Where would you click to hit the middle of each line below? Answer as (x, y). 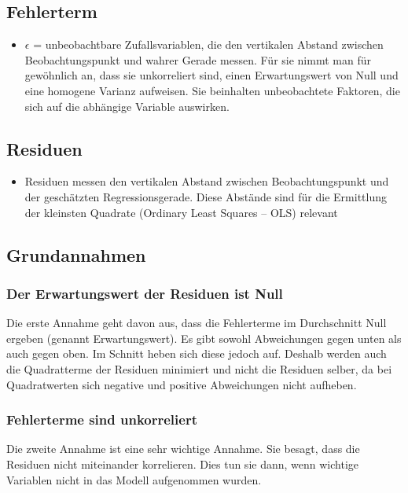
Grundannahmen (76, 254)
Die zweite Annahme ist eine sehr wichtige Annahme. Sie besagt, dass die (183, 449)
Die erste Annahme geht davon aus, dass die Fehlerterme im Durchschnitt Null (197, 323)
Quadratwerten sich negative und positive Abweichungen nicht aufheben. (182, 384)
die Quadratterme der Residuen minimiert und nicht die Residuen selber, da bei (199, 368)
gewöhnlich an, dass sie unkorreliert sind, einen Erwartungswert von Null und (211, 75)
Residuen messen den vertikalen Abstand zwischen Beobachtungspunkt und (207, 181)
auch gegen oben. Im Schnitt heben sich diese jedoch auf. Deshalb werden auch (197, 353)
